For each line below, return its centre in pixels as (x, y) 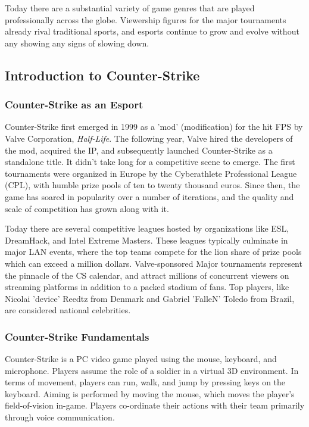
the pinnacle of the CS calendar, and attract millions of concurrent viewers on (147, 275)
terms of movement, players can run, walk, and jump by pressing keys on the (145, 382)
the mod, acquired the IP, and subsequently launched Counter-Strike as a (139, 150)
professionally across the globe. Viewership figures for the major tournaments (146, 19)
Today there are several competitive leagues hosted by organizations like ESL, (147, 228)
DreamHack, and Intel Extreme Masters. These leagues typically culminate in (146, 240)
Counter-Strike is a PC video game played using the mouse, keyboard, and (141, 359)
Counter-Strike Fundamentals (77, 336)
